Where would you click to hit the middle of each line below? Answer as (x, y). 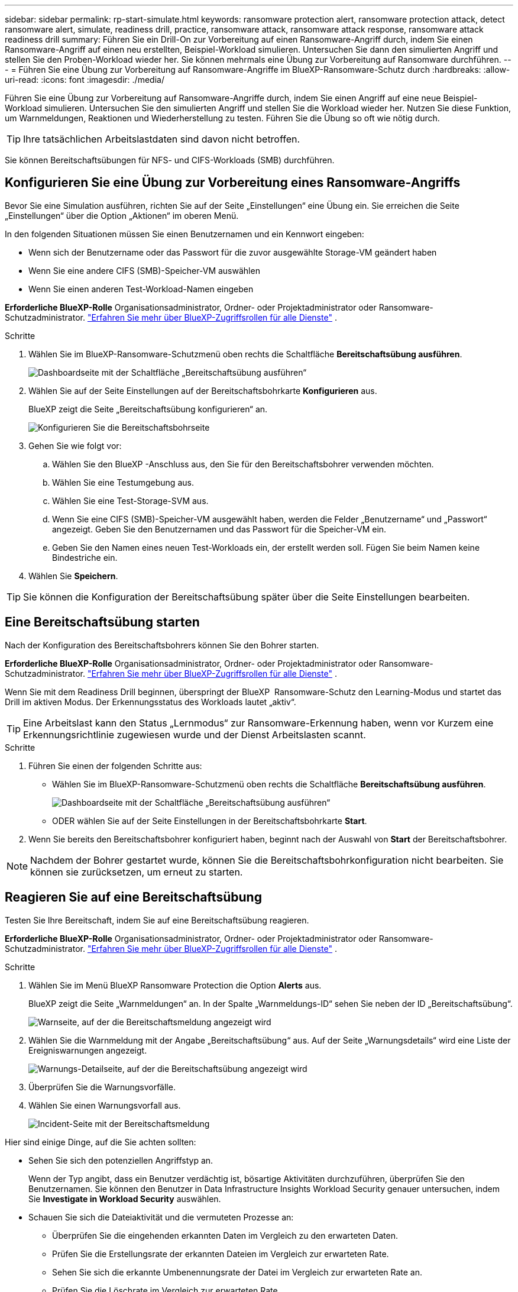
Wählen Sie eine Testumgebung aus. (123, 482)
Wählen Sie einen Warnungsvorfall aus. (105, 1105)
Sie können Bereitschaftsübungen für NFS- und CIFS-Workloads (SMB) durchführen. (170, 160)
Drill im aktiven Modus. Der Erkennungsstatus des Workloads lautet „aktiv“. (150, 702)
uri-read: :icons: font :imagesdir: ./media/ (85, 80)
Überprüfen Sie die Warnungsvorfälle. (102, 1087)
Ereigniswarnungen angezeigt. (88, 1050)
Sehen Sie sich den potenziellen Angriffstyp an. (121, 1160)
